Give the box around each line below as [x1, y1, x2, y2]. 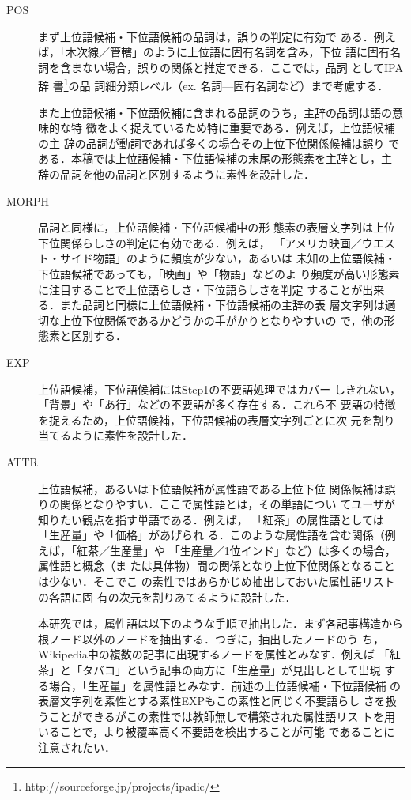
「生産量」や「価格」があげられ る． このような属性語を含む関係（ [38, 526, 385, 543]
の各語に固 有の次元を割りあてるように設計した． [38, 588, 296, 605]
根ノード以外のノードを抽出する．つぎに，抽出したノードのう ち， [38, 630, 384, 647]
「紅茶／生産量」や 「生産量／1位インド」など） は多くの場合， [71, 542, 396, 558]
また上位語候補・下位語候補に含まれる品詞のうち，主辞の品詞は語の [38, 104, 392, 120]
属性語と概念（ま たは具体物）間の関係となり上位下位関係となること [38, 557, 395, 574]
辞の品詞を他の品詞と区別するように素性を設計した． [38, 166, 315, 182]
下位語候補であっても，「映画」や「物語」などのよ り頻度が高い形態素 [38, 265, 400, 281]
